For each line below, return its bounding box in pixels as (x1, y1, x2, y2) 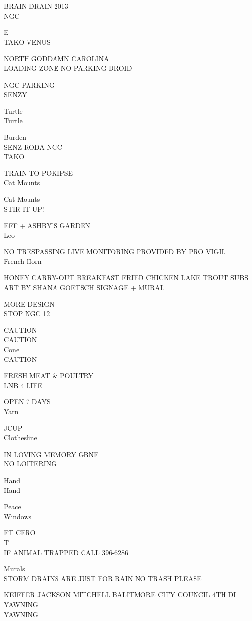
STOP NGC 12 (4, 308, 50, 319)
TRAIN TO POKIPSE (4, 167, 73, 178)
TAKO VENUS (4, 36, 51, 47)
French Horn (4, 256, 42, 266)
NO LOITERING (4, 458, 57, 469)
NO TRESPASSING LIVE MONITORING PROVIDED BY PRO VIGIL (4, 246, 226, 257)
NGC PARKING (4, 79, 55, 90)
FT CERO (4, 527, 36, 538)
